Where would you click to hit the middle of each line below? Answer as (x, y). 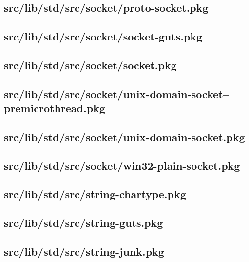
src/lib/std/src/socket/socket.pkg (90, 65)
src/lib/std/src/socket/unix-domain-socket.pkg (124, 136)
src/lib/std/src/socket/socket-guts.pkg (103, 36)
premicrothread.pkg (55, 108)
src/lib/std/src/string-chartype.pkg (95, 194)
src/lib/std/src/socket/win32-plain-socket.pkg (122, 165)
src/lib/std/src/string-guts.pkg (84, 223)
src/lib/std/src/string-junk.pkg (84, 252)
